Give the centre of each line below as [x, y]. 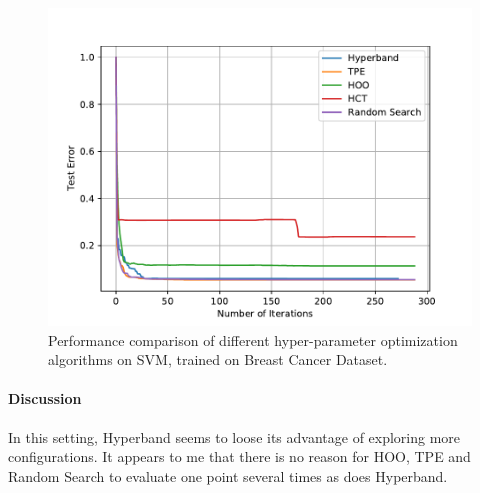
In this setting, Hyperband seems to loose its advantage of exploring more [234, 436]
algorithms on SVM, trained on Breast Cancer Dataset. [218, 359]
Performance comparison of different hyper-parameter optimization [253, 339]
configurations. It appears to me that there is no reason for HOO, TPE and [239, 456]
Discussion [45, 398]
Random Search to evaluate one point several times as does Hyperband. [228, 475]
